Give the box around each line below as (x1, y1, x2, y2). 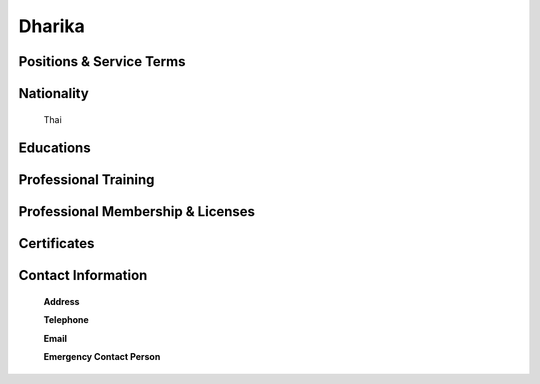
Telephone (43, 314, 89, 326)
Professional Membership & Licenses (18, 203, 255, 220)
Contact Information (18, 267, 148, 284)
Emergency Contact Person (43, 351, 161, 363)
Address (43, 296, 80, 308)
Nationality (18, 85, 89, 102)
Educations (18, 140, 91, 157)
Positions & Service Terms (18, 53, 186, 70)
